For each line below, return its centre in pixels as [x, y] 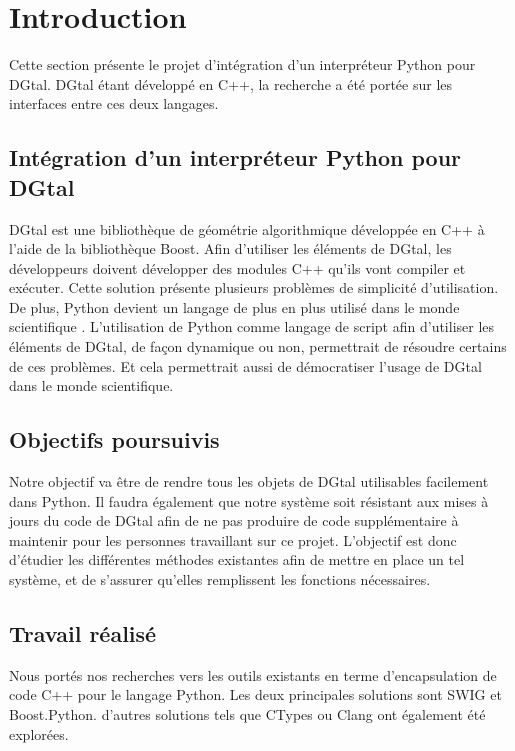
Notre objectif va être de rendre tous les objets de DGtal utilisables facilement [249, 481]
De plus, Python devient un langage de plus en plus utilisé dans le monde [234, 306]
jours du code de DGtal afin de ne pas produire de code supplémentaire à [234, 520]
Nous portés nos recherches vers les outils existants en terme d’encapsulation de [253, 674]
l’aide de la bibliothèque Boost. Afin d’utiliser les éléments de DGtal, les [230, 248]
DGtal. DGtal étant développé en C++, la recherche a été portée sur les [231, 83]
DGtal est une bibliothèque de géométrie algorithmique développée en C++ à [247, 228]
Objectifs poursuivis [114, 439]
